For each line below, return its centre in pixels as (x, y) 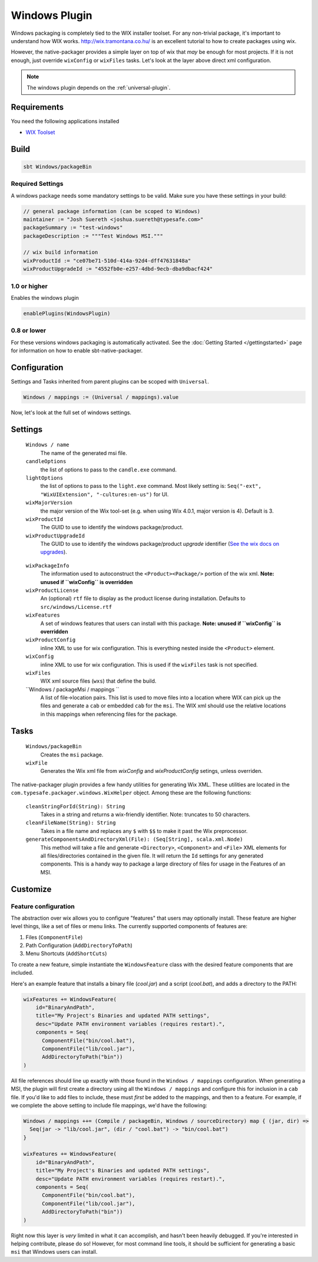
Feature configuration (43, 906)
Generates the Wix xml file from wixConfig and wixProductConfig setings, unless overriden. (152, 771)
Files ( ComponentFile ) (54, 937)
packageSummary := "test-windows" (73, 228)
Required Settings (37, 184)
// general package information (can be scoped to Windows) (112, 211)
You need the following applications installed (65, 122)
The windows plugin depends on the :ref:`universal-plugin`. (99, 87)
